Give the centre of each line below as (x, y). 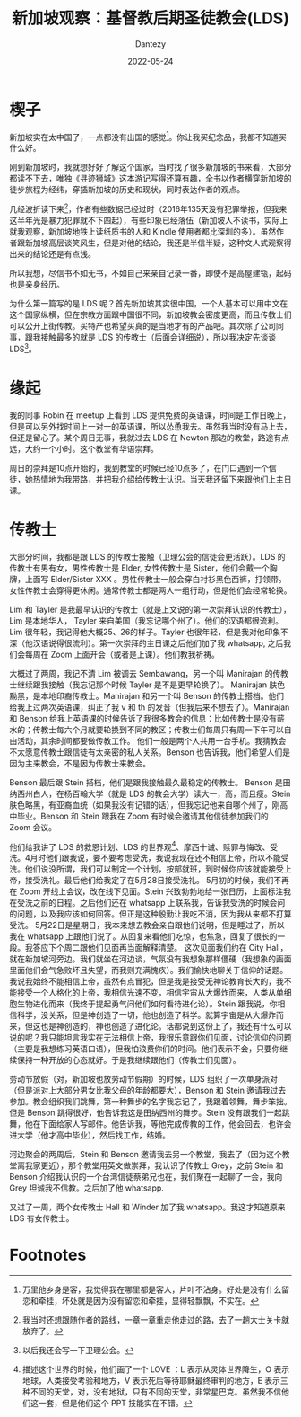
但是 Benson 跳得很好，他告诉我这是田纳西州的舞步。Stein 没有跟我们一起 (146, 1113)
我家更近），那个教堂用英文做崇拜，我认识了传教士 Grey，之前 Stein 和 (154, 1165)
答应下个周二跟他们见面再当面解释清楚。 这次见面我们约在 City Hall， (160, 948)
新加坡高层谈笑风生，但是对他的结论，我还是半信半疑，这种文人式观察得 (158, 243)
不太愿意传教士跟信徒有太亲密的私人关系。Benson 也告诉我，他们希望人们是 (150, 752)
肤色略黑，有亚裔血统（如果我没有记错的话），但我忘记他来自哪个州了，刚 (145, 804)
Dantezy (150, 44)
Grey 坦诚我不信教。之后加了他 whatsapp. (86, 1188)
